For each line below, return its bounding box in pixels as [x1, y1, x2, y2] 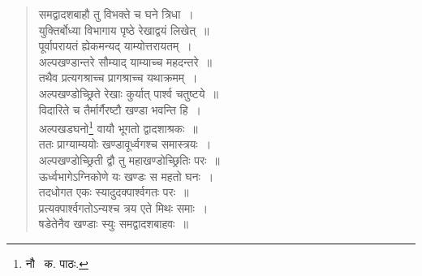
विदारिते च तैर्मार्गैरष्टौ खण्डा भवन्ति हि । [38, 101, 201, 118]
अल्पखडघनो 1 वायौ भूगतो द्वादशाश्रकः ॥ [38, 118, 198, 136]
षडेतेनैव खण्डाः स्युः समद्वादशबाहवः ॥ [38, 215, 188, 232]
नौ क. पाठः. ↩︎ [25, 254, 88, 271]
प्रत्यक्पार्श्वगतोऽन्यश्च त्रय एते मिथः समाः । [38, 199, 209, 216]
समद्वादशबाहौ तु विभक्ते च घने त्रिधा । [38, 6, 194, 22]
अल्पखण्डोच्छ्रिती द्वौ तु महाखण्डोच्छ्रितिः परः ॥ [38, 152, 220, 168]
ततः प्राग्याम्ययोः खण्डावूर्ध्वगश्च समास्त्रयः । [38, 136, 212, 153]
